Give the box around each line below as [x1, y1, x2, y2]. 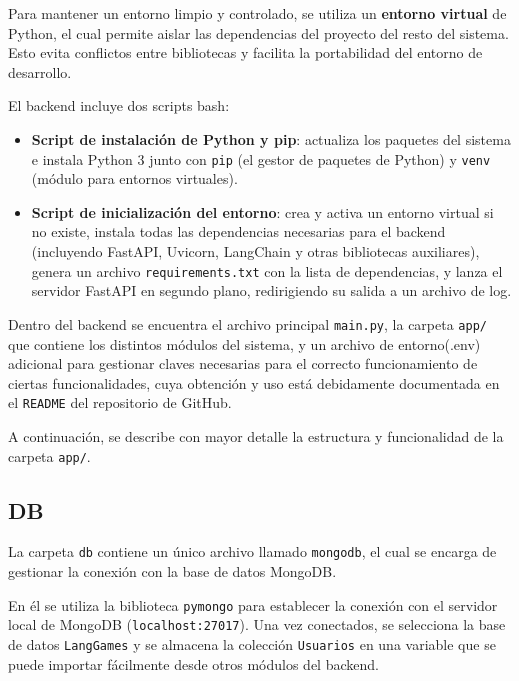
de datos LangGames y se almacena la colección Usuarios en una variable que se [8, 633, 496, 654]
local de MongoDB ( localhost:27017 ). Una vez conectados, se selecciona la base [8, 614, 506, 635]
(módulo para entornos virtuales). [31, 168, 238, 189]
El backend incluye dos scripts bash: [8, 95, 230, 116]
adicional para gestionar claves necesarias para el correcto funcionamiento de [8, 353, 478, 374]
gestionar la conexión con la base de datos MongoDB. [8, 561, 337, 582]
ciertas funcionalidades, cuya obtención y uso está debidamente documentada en [8, 372, 500, 393]
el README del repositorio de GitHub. [8, 392, 232, 413]
